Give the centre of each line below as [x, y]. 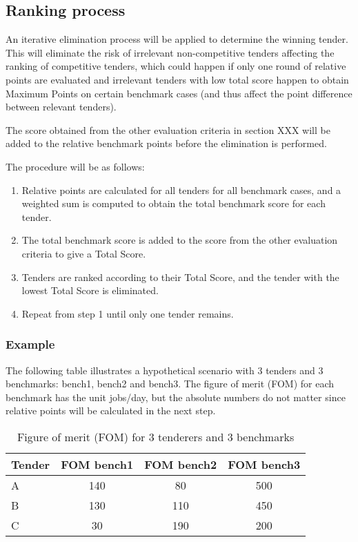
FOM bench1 [97, 464]
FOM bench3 [264, 464]
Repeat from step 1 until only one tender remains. [128, 313]
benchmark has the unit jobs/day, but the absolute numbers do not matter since [176, 397]
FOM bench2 [181, 464]
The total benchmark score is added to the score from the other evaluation [180, 240]
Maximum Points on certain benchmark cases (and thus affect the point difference [179, 93]
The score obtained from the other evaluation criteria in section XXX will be [168, 129]
